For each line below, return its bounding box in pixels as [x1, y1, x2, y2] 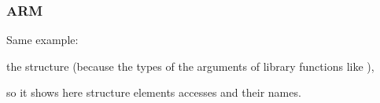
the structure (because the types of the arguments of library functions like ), [6, 57, 374, 74]
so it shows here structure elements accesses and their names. [6, 84, 301, 101]
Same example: [6, 31, 79, 48]
